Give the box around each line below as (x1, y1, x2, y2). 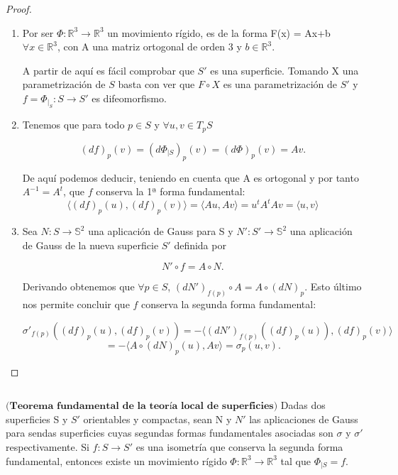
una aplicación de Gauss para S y (88, 224, 233, 239)
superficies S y (6, 411, 68, 426)
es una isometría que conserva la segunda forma (136, 439, 343, 454)
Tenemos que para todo (22, 117, 125, 132)
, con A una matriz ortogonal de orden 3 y (57, 39, 242, 54)
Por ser (22, 25, 54, 40)
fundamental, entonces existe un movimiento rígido (6, 453, 227, 468)
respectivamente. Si (6, 439, 89, 454)
